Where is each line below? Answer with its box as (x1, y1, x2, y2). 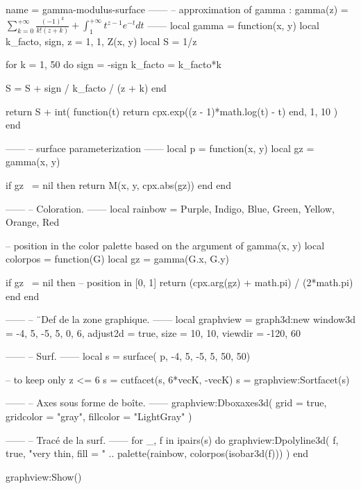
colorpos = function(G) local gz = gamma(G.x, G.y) (6, 251, 230, 266)
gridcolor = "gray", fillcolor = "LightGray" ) (6, 409, 192, 424)
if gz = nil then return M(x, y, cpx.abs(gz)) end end (6, 177, 231, 192)
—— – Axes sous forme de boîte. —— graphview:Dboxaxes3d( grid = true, (6, 395, 327, 410)
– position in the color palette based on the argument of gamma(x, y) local (6, 238, 325, 252)
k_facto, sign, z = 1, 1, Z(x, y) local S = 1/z (6, 33, 197, 48)
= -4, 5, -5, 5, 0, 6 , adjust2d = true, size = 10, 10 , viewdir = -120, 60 (6, 325, 301, 340)
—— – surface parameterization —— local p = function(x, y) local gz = (6, 140, 314, 155)
